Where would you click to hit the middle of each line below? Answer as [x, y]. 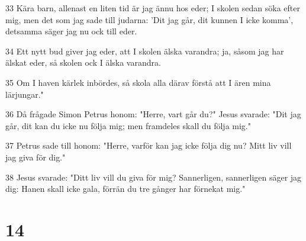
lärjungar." [25, 94]
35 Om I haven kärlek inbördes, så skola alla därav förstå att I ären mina [138, 82]
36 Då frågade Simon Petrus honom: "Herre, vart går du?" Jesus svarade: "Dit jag [153, 114]
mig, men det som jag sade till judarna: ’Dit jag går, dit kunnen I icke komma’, [149, 19]
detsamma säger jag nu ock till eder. [71, 31]
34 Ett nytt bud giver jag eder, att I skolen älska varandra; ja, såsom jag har [145, 51]
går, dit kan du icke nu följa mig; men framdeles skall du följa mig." [128, 125]
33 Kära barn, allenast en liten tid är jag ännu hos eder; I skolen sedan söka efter [153, 8]
